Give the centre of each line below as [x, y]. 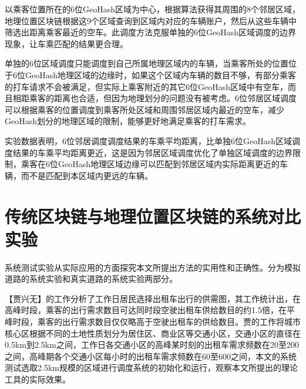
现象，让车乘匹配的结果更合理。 [66, 43]
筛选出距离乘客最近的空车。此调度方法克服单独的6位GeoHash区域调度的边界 [151, 32]
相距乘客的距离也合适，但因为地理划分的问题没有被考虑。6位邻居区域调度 [154, 98]
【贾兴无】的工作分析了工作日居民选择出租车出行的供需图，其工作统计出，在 [153, 298]
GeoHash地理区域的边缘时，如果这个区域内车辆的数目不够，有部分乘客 [161, 74]
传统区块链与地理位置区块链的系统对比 [153, 216]
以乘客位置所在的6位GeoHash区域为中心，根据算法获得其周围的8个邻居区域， [153, 9]
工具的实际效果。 [38, 379]
